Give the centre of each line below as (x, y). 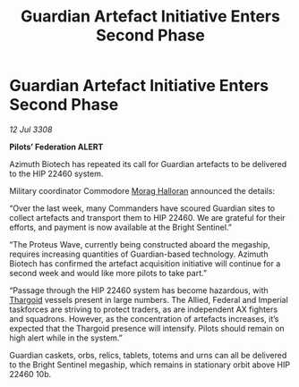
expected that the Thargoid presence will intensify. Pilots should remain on (147, 328)
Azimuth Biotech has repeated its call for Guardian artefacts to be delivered (148, 164)
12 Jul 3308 (31, 129)
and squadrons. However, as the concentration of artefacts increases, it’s (144, 318)
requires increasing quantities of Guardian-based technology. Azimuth (139, 254)
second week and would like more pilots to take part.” (108, 273)
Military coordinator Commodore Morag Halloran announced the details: (142, 190)
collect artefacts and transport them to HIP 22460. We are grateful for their (147, 217)
